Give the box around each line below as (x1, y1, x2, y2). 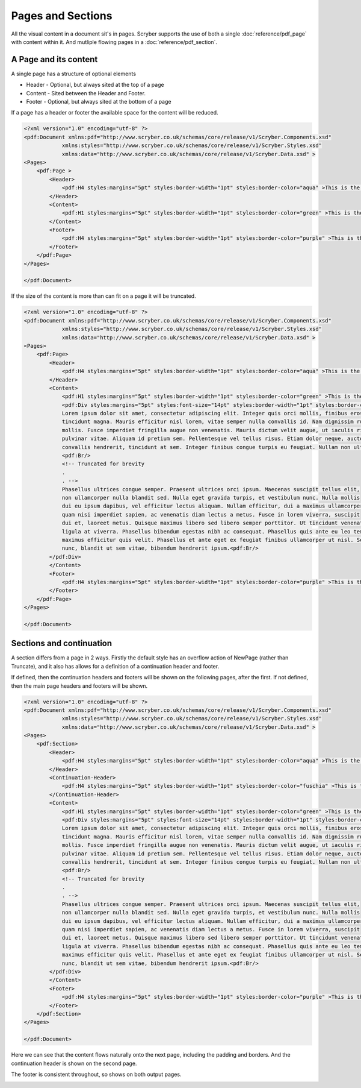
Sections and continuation (11, 638, 113, 649)
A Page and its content (11, 54, 98, 64)
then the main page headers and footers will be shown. (11, 682, 148, 690)
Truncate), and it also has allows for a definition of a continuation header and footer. (11, 662, 220, 670)
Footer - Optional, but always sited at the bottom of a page (26, 98, 171, 105)
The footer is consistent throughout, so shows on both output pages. (11, 1071, 182, 1078)
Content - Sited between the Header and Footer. (26, 89, 146, 96)
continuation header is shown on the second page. (11, 1060, 137, 1067)
